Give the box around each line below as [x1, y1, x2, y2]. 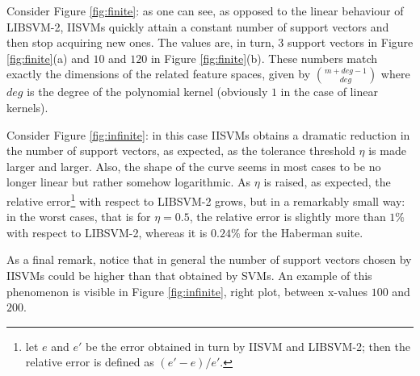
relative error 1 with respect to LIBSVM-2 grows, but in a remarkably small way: [6, 190, 405, 209]
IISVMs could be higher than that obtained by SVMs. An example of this [6, 266, 372, 283]
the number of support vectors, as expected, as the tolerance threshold [6, 142, 355, 159]
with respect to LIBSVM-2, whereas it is [6, 224, 208, 240]
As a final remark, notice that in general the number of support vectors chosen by [6, 251, 412, 268]
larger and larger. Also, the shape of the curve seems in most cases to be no [6, 157, 381, 174]
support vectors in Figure [288, 34, 414, 51]
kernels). [6, 98, 48, 115]
